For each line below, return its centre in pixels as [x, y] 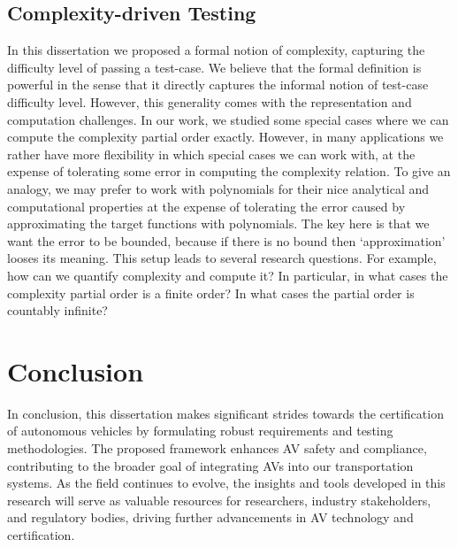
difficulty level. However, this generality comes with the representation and [210, 101]
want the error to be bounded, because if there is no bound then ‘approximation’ [226, 240]
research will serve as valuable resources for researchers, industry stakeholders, [219, 500]
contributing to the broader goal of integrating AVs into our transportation [210, 465]
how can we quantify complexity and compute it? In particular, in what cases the [228, 275]
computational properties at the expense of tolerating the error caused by [206, 206]
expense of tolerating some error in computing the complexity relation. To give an [229, 171]
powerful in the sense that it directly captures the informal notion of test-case [218, 85]
